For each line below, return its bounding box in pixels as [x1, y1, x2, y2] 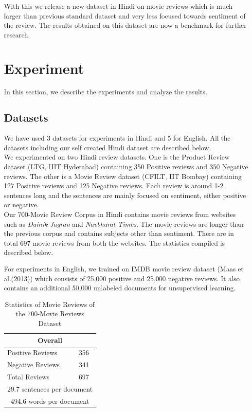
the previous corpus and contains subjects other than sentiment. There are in [4, 228, 234, 238]
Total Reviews [7, 372, 50, 382]
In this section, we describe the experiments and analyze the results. [4, 86, 207, 96]
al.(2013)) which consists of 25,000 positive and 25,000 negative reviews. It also [4, 273, 240, 283]
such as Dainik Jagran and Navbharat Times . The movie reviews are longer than [4, 218, 244, 229]
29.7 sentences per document [7, 383, 93, 394]
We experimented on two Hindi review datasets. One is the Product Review [4, 152, 230, 162]
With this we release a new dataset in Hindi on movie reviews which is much [4, 1, 233, 11]
